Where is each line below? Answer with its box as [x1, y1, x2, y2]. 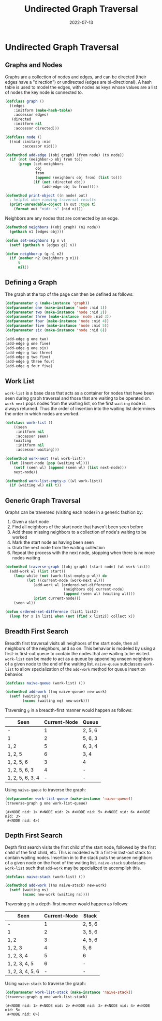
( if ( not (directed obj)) [33, 179, 86, 184]
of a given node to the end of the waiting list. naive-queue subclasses [5, 661, 143, 667]
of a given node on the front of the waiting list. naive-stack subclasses [5, 860, 146, 865]
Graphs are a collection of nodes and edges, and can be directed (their [5, 74, 147, 80]
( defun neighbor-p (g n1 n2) [5, 251, 64, 256]
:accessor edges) [14, 112, 49, 117]
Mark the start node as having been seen [12, 539, 94, 545]
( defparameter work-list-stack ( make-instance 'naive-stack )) [5, 990, 133, 995]
